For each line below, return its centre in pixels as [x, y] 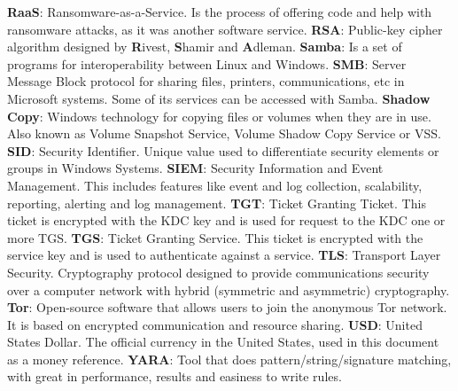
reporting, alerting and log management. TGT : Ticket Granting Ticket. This [217, 203]
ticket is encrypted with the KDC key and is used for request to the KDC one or [226, 220]
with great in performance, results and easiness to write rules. [175, 376]
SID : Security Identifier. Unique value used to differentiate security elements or [223, 150]
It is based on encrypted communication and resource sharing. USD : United [215, 324]
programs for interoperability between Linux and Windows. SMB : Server [207, 63]
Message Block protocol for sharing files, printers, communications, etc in [206, 81]
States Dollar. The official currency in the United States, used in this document [223, 342]
